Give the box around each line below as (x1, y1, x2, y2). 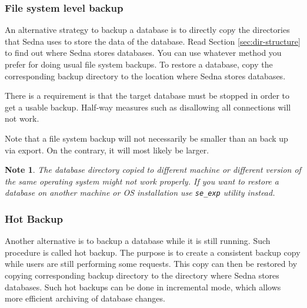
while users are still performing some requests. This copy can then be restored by (5, 257, 298, 270)
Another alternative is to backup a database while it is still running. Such (5, 235, 271, 247)
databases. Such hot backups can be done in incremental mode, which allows (5, 280, 281, 293)
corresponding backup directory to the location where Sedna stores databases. (5, 69, 286, 82)
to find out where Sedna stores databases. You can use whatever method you (5, 46, 282, 59)
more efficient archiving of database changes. (5, 292, 165, 304)
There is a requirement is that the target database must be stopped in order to (5, 89, 289, 102)
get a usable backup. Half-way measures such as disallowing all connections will (5, 101, 291, 113)
